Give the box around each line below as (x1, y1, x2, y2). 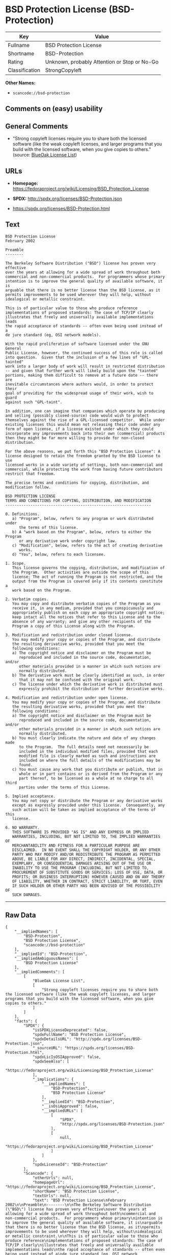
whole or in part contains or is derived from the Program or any (18, 771, 163, 776)
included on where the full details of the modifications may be (18, 758, 160, 763)
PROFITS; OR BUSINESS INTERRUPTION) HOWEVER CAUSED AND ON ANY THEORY (12, 874, 165, 879)
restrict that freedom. (5, 471, 56, 477)
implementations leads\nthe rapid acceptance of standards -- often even (5, 1247, 165, 1252)
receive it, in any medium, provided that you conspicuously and (12, 605, 154, 611)
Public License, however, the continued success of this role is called (5, 350, 163, 355)
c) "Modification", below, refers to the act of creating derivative (12, 543, 163, 548)
